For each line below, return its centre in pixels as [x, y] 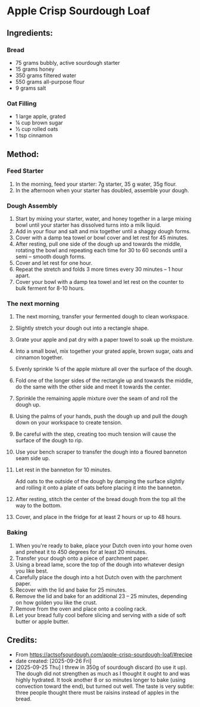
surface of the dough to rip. [49, 440]
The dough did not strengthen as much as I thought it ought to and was [103, 673]
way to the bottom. [38, 506]
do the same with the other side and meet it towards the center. [93, 387]
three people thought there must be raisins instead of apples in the [97, 692]
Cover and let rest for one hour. [54, 263]
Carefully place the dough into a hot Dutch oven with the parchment [99, 577]
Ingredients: [30, 33]
